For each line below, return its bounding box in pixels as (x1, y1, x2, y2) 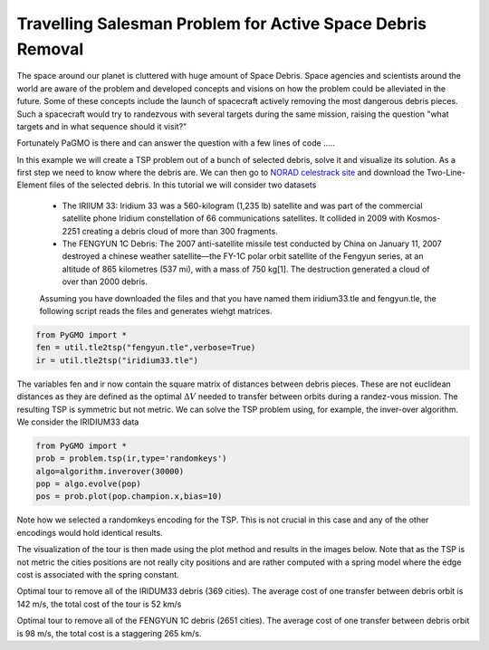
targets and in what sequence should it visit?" (16, 120, 187, 131)
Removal (16, 39, 84, 59)
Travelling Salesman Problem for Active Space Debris (16, 14, 427, 33)
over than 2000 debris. (62, 276, 149, 287)
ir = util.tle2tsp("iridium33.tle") (35, 355, 199, 366)
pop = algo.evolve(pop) (35, 479, 142, 489)
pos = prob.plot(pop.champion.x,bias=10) (35, 492, 223, 502)
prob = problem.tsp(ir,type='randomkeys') (35, 454, 227, 464)
